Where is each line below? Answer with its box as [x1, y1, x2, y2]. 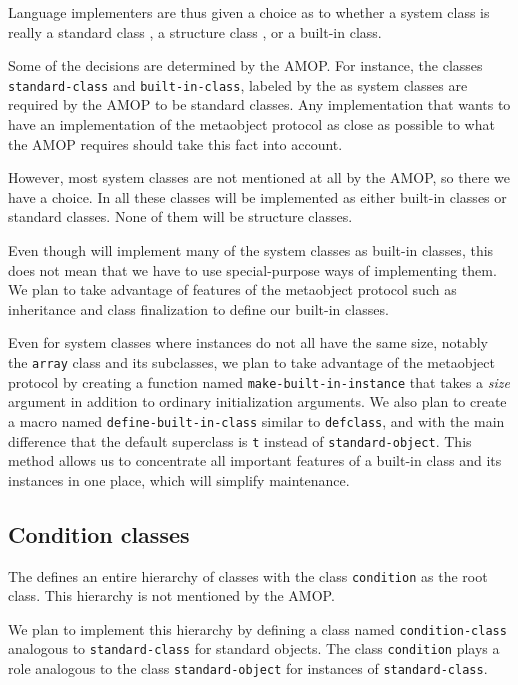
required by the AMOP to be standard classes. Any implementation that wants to [8, 94, 511, 115]
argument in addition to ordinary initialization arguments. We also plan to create [8, 391, 507, 412]
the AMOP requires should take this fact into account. [8, 133, 343, 154]
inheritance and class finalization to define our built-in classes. [8, 298, 389, 319]
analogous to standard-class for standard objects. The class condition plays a [8, 638, 500, 659]
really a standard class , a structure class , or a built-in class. [8, 21, 382, 42]
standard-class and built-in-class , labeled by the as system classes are [8, 74, 468, 95]
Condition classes [8, 518, 190, 549]
